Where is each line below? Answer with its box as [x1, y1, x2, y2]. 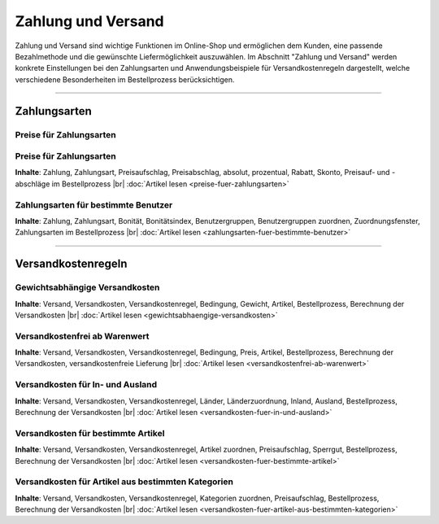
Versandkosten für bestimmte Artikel [15, 427, 165, 439]
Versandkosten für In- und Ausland [15, 379, 158, 391]
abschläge [15, 179, 50, 189]
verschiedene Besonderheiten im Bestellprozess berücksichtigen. [15, 74, 235, 85]
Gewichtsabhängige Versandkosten [15, 282, 160, 293]
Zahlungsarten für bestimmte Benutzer [15, 199, 173, 211]
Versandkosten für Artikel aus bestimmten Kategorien [15, 476, 233, 487]
